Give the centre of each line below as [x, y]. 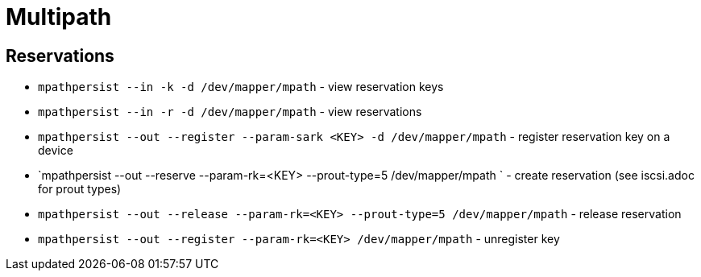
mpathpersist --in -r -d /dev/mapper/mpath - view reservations [230, 112]
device [56, 151]
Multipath [59, 17]
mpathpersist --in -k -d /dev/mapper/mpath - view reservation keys [241, 87]
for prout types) [80, 189]
